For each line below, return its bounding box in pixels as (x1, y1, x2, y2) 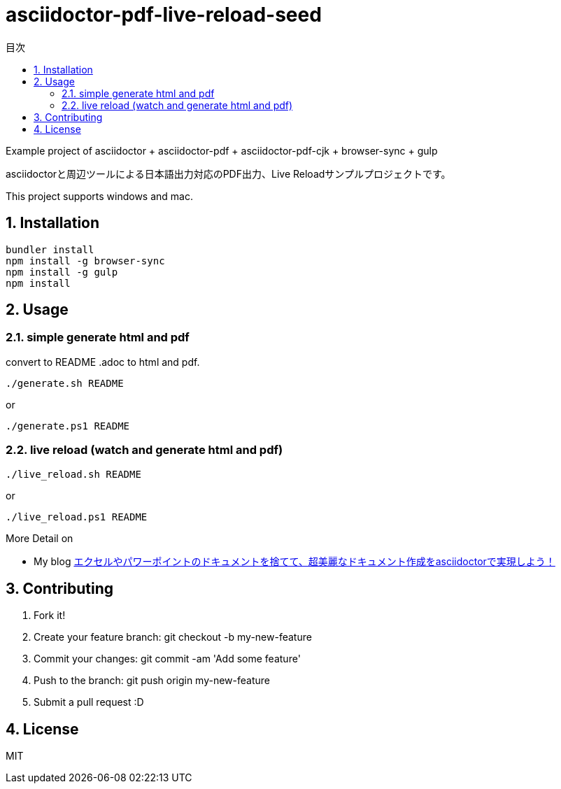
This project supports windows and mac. (6, 190, 193, 202)
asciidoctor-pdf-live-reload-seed (6, 3, 322, 27)
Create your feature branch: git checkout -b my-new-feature (34, 631, 312, 644)
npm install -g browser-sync (6, 255, 165, 266)
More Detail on (6, 532, 73, 544)
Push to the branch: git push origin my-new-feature (34, 674, 270, 687)
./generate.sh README (6, 377, 124, 389)
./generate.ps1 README (6, 420, 130, 432)
